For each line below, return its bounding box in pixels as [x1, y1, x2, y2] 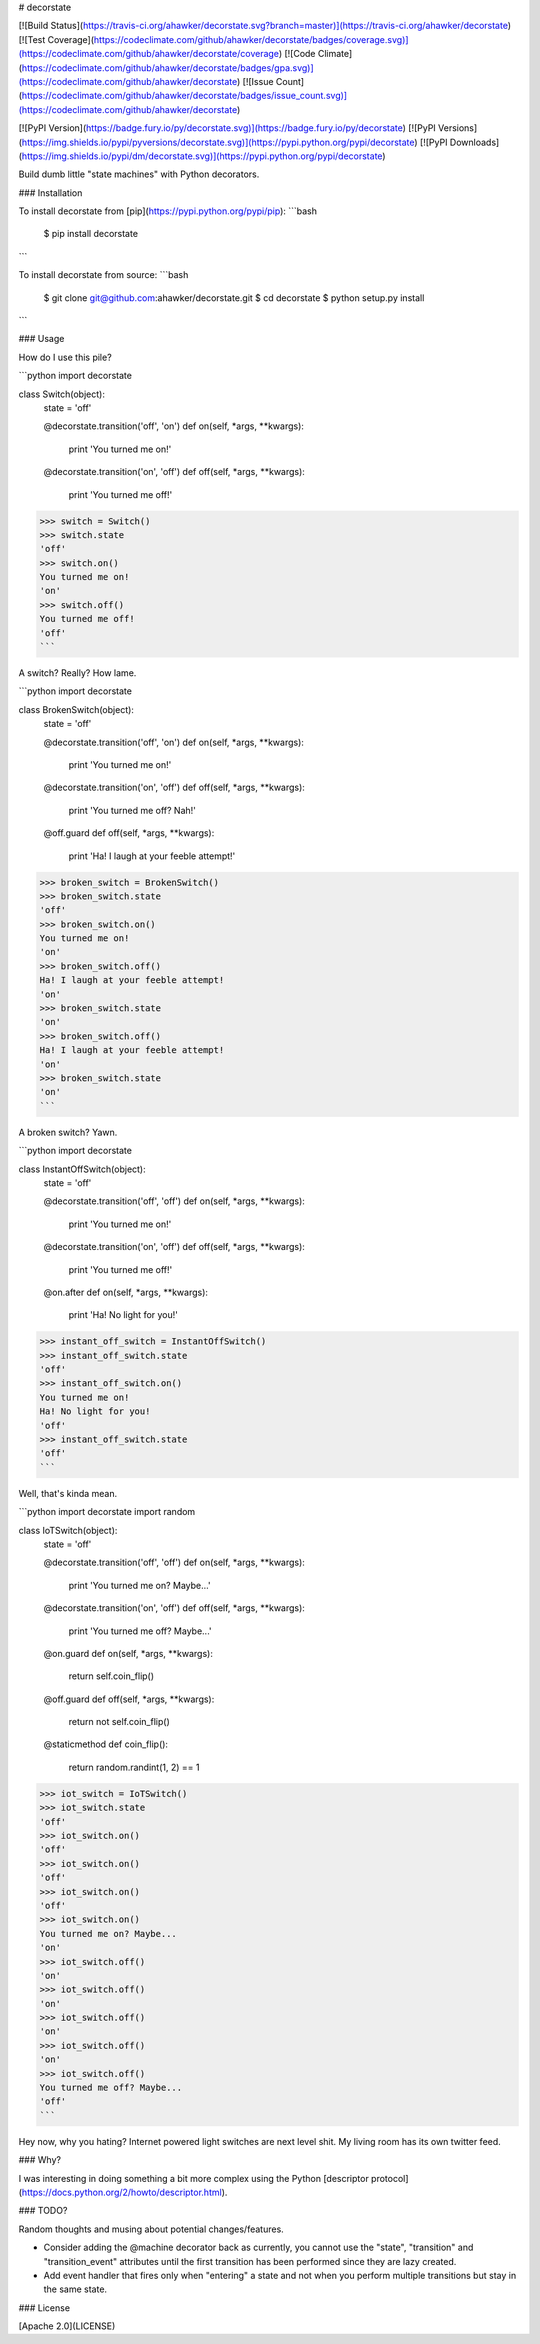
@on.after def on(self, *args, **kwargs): [43, 1286, 209, 1298]
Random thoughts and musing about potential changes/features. [18, 2223, 284, 2235]
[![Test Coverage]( [18, 33, 95, 45]
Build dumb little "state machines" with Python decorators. [18, 168, 260, 180]
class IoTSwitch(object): [18, 1524, 118, 1536]
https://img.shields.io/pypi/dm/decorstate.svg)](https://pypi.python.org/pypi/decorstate [21, 150, 383, 162]
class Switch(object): [18, 388, 105, 400]
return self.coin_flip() [68, 1670, 155, 1682]
